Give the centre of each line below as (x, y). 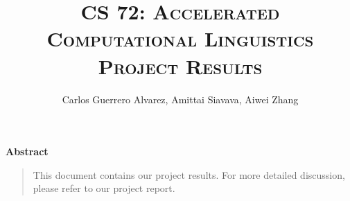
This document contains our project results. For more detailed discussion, (189, 174)
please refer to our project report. (104, 188)
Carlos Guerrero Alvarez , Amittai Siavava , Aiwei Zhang (180, 99)
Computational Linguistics (180, 38)
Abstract (27, 151)
